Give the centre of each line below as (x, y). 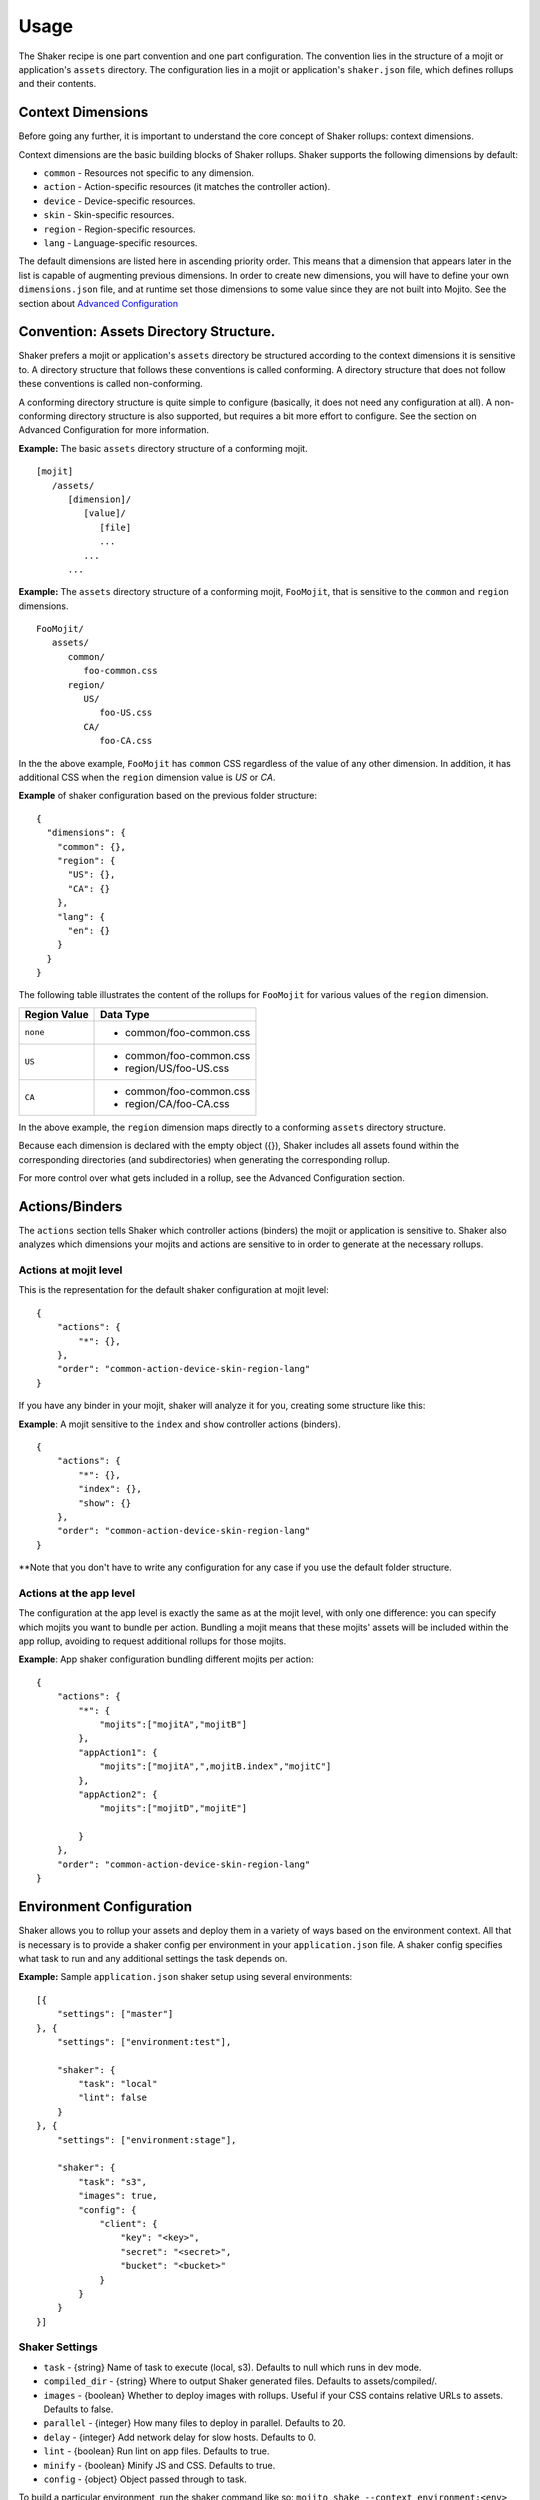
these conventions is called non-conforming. (111, 384)
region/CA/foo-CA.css (177, 1103)
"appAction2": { (118, 1794)
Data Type (125, 1014)
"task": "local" (118, 2084)
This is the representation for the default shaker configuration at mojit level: (173, 1290)
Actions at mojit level (70, 1270)
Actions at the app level (76, 1593)
